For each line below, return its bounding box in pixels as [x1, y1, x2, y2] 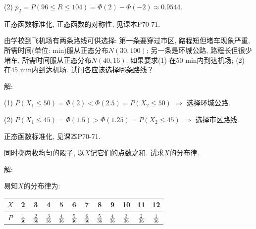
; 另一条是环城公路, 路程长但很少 [146, 45, 252, 55]
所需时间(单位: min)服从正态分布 [4, 45, 108, 55]
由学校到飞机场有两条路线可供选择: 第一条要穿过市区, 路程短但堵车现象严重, [4, 35, 250, 46]
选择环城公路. [186, 97, 230, 108]
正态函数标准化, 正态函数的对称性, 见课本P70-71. [4, 18, 160, 29]
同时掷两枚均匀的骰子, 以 [4, 147, 85, 158]
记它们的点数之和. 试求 [90, 147, 164, 158]
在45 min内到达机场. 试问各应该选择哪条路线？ [4, 64, 154, 75]
